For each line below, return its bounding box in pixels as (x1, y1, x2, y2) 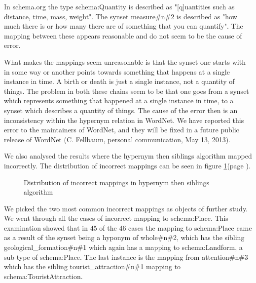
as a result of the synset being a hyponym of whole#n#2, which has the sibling (4, 232, 245, 243)
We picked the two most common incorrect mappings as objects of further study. (4, 203, 248, 213)
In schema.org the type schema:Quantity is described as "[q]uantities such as (4, 1, 235, 11)
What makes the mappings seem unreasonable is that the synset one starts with (4, 56, 246, 67)
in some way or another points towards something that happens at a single (4, 66, 230, 77)
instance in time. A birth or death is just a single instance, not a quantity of (4, 76, 235, 86)
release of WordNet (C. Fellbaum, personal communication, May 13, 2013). (4, 134, 230, 144)
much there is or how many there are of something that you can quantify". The (4, 21, 243, 31)
